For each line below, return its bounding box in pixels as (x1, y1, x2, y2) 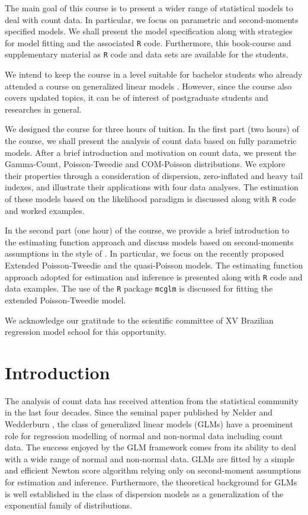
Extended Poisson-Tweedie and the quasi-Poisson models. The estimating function (5, 259, 303, 271)
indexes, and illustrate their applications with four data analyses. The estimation (5, 181, 299, 193)
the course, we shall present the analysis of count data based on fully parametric (5, 135, 297, 147)
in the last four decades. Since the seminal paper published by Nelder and (5, 406, 272, 418)
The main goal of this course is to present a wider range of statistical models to (5, 2, 293, 14)
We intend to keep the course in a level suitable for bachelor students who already (5, 68, 303, 81)
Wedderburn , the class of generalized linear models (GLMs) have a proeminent (5, 418, 293, 430)
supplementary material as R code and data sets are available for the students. (5, 48, 288, 60)
